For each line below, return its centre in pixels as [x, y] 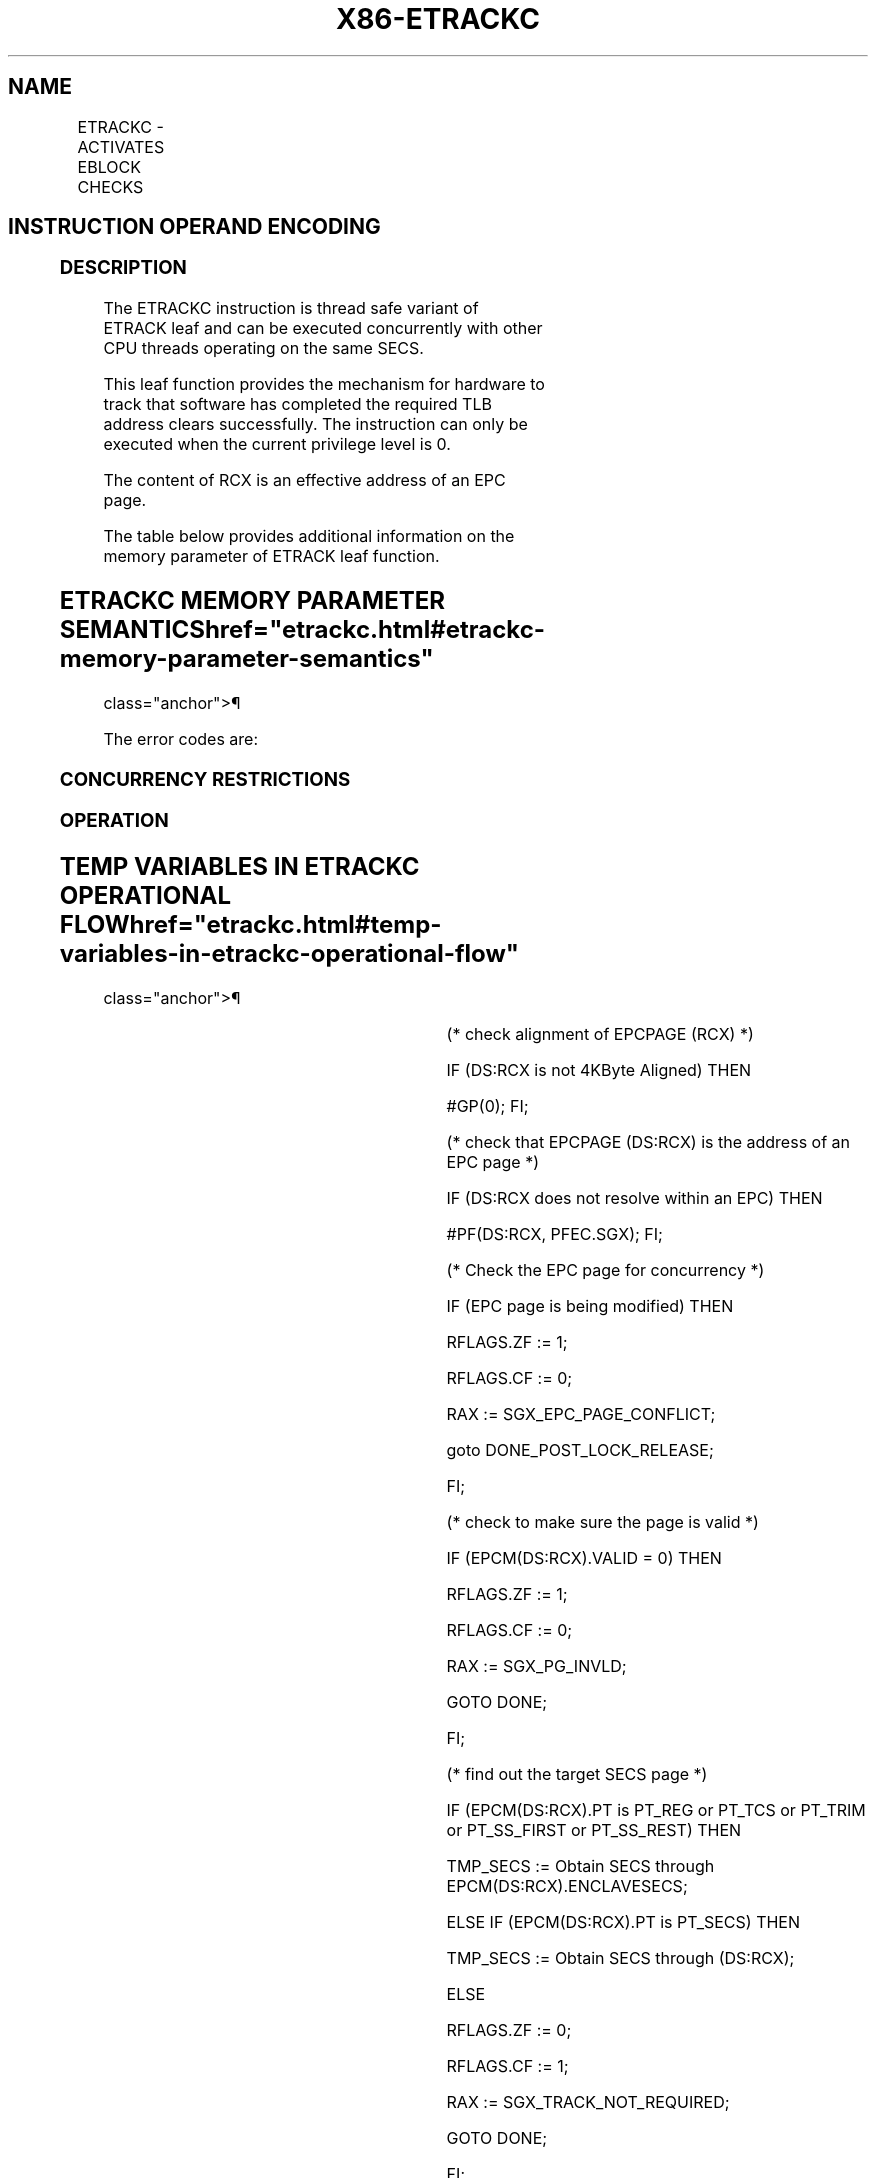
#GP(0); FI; [487, 1106]
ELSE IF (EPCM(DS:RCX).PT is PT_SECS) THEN [623, 1922]
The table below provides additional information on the [309, 536]
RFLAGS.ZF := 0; [509, 2030]
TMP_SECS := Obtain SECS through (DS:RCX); [620, 1958]
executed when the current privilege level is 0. [277, 444]
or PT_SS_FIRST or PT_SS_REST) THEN [594, 1830]
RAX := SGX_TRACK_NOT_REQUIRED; [588, 2102]
